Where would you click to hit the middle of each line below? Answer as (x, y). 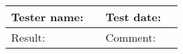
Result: (28, 37)
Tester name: (47, 17)
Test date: (133, 17)
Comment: (131, 37)
